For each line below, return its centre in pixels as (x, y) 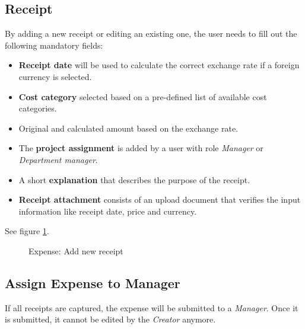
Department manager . (58, 159)
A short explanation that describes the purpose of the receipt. (134, 179)
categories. (38, 108)
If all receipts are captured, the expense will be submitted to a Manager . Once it (152, 307)
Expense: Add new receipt (76, 250)
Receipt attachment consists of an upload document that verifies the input (160, 199)
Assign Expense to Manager (93, 282)
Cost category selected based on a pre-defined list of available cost (143, 96)
